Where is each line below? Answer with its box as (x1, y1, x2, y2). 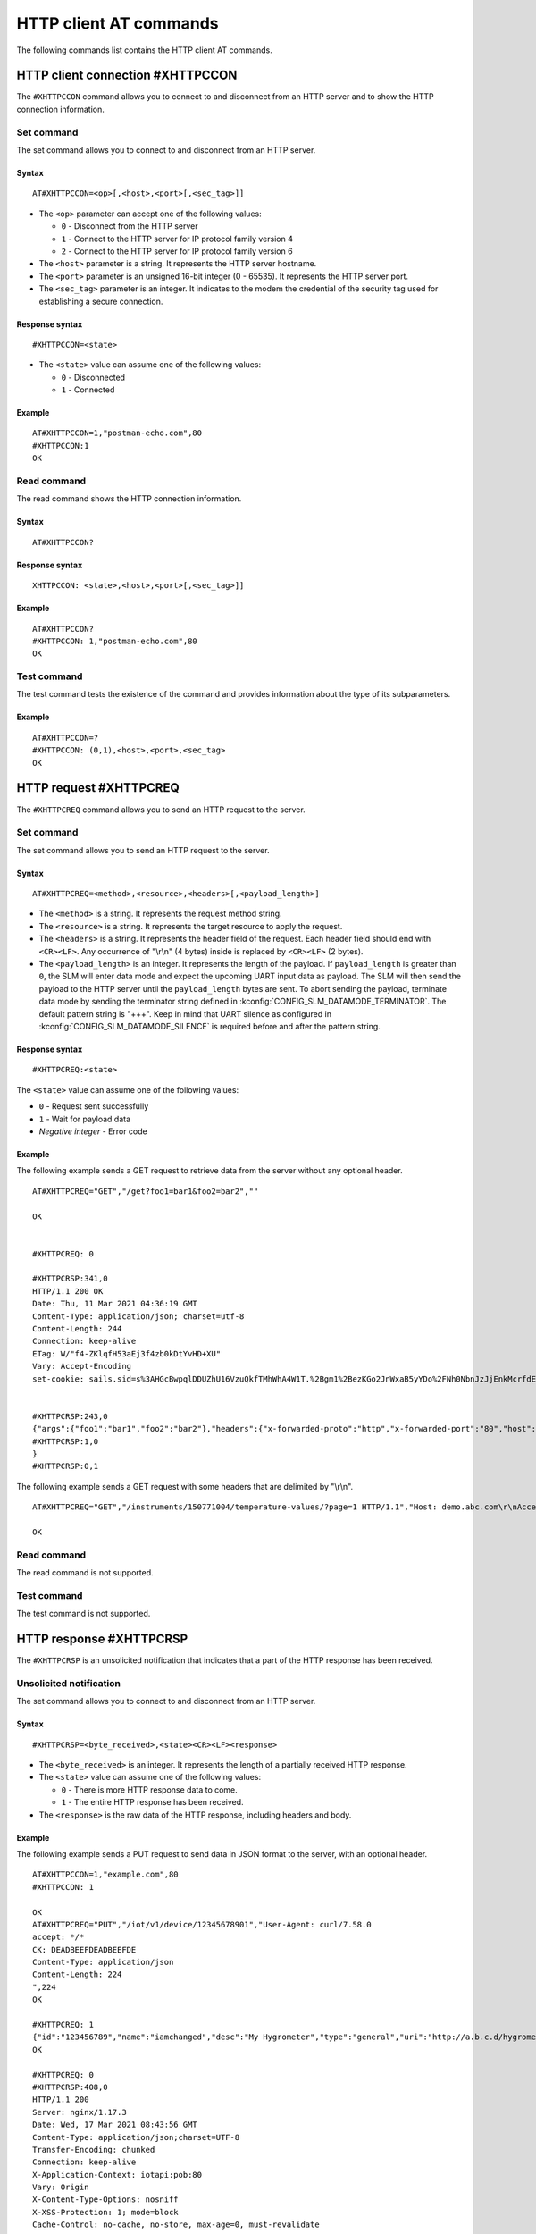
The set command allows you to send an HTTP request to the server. (16, 844, 270, 855)
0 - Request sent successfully (38, 1101, 149, 1112)
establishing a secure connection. (38, 296, 163, 307)
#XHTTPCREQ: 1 (32, 2020, 94, 2030)
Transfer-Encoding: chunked (32, 2145, 155, 2154)
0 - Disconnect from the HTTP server (61, 221, 198, 231)
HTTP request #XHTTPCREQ (16, 780, 180, 795)
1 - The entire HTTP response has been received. (61, 1797, 245, 1808)
